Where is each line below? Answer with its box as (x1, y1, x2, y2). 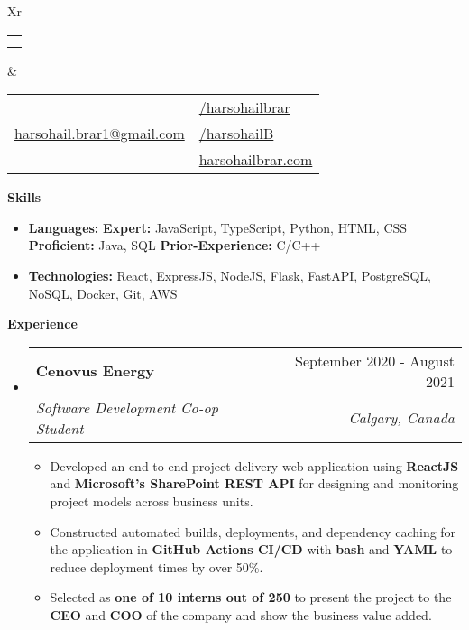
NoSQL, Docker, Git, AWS (28, 283, 178, 302)
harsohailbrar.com (198, 149, 313, 171)
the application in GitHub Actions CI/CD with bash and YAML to (50, 540, 453, 559)
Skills (7, 188, 41, 207)
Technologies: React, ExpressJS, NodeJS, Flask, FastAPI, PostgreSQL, (28, 265, 431, 284)
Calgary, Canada (348, 407, 455, 429)
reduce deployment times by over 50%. (50, 557, 263, 576)
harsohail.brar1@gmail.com (14, 123, 185, 144)
